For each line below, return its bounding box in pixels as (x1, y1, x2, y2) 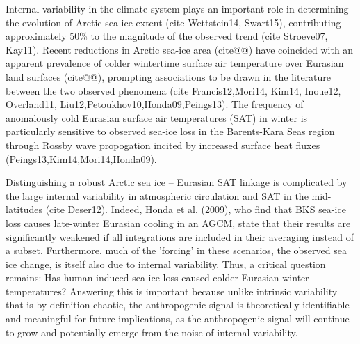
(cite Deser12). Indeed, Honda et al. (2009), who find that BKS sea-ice (45, 202, 346, 217)
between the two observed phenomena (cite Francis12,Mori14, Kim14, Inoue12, (6, 83, 341, 97)
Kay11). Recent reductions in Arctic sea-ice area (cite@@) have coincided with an (6, 42, 354, 56)
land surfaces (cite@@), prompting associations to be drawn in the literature (6, 69, 332, 84)
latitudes (6, 202, 42, 217)
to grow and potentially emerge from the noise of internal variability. (6, 325, 298, 339)
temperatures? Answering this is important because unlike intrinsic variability (6, 283, 338, 298)
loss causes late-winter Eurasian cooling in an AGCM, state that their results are (6, 215, 351, 230)
